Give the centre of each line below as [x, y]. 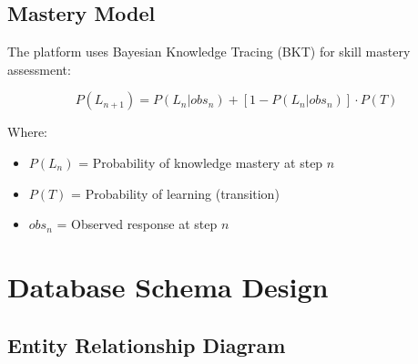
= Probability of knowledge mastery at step [201, 162]
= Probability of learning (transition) [175, 193]
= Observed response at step [137, 224]
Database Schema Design [168, 286]
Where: [27, 132]
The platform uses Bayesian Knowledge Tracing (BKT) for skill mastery [209, 52]
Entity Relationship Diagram [147, 344]
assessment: [39, 69]
